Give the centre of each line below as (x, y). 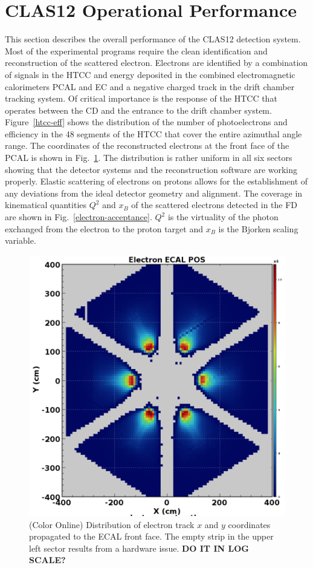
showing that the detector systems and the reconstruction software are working (151, 169)
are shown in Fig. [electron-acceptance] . (79, 217)
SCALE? (47, 560)
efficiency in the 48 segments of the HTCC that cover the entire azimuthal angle (153, 133)
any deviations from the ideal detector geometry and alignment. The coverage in (154, 193)
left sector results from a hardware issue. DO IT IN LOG (139, 548)
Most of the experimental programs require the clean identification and (136, 51)
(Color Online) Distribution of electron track (112, 524)
